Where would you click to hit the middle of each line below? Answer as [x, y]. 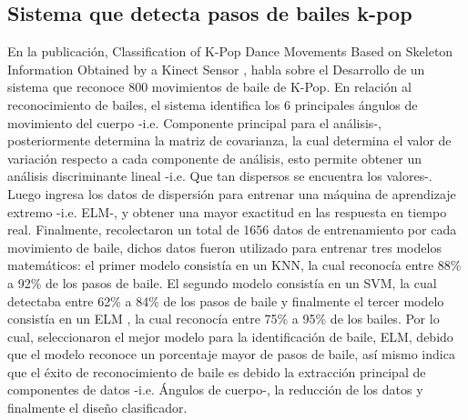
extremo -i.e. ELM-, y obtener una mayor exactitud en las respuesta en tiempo [227, 211]
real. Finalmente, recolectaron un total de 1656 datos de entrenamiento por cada [232, 230]
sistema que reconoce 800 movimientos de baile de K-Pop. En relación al [209, 87]
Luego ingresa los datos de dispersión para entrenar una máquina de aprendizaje [232, 193]
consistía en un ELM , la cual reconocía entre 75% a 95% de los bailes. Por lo [224, 319]
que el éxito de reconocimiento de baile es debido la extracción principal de [217, 371]
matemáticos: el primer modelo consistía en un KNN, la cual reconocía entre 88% [234, 265]
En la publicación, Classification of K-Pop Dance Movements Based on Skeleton [230, 51]
